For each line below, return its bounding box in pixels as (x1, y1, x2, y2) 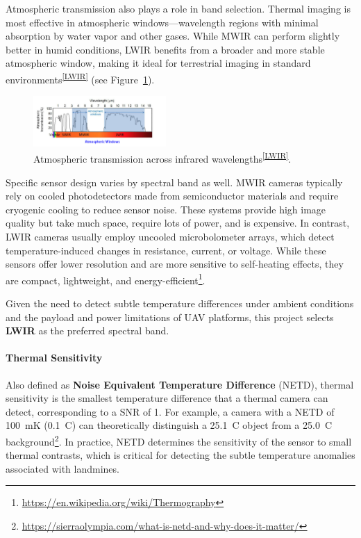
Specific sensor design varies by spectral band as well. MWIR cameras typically (6, 174, 343, 189)
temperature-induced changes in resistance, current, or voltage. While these (6, 243, 326, 257)
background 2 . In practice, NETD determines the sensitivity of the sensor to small (6, 432, 352, 448)
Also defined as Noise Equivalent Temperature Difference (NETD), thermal (6, 377, 354, 391)
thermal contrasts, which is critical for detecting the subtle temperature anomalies (6, 448, 355, 462)
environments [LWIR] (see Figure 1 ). (6, 70, 155, 86)
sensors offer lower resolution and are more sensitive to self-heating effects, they (6, 256, 344, 271)
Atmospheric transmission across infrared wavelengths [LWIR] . (33, 149, 292, 165)
